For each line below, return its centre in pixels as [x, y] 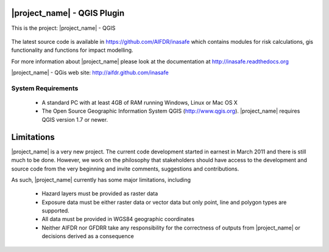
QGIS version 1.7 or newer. [75, 119]
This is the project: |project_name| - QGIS [63, 28]
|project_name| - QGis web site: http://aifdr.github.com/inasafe [90, 72]
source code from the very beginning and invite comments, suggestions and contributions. [125, 169]
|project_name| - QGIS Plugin [68, 13]
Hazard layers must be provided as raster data [100, 194]
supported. [55, 211]
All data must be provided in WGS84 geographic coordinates [118, 219]
